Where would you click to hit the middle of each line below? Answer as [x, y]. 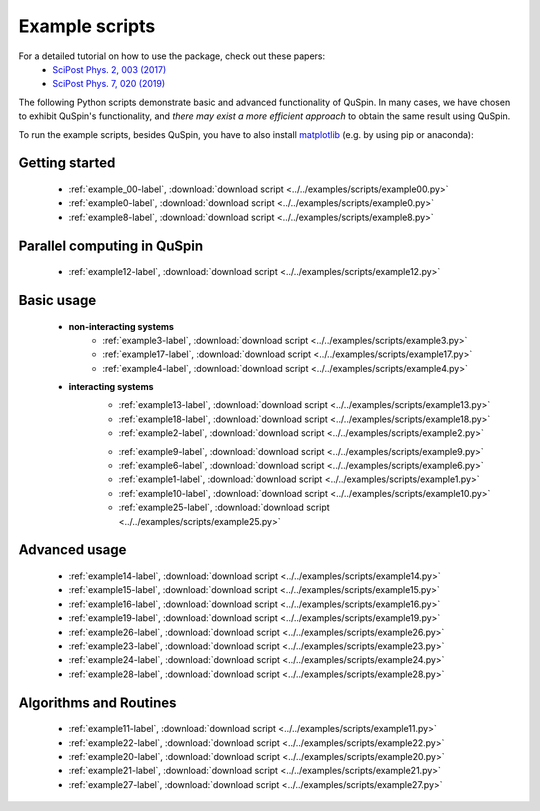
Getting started [67, 163]
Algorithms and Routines [97, 702]
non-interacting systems [121, 326]
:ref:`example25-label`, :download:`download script [224, 507]
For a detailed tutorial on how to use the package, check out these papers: [171, 56]
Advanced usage [72, 550]
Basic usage [57, 300]
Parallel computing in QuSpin [111, 245]
